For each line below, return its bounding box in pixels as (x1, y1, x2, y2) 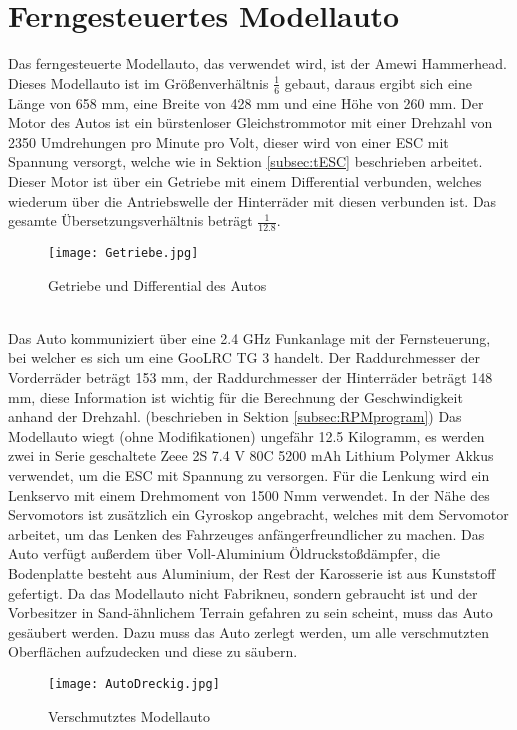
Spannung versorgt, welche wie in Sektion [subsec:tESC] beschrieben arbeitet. (8, 151, 483, 172)
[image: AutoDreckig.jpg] (48, 676, 220, 691)
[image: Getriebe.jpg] (48, 245, 199, 260)
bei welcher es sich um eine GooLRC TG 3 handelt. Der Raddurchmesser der (8, 347, 480, 368)
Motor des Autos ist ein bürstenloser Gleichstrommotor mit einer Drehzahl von (8, 112, 493, 133)
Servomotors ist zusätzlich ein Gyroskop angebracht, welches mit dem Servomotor (8, 504, 509, 525)
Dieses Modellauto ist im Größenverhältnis (8, 72, 269, 93)
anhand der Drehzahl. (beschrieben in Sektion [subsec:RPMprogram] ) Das (8, 406, 462, 427)
